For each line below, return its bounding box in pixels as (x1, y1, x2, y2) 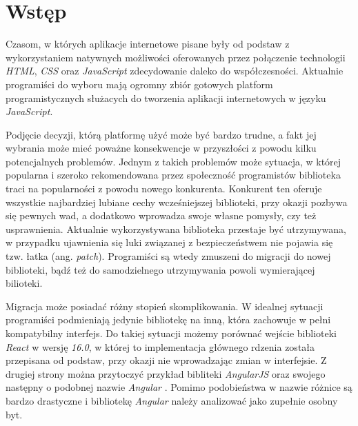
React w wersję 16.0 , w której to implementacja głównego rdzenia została (6, 339, 315, 354)
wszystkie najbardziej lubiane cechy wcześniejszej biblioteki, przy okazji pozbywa (6, 194, 348, 209)
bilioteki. (6, 276, 43, 290)
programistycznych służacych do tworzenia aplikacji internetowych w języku (6, 90, 326, 105)
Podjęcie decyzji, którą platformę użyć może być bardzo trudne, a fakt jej (6, 127, 317, 141)
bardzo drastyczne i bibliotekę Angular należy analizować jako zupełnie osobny (6, 393, 338, 407)
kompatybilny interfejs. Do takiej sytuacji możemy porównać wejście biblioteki (6, 326, 337, 340)
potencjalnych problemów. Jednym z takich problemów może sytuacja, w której (6, 154, 341, 168)
